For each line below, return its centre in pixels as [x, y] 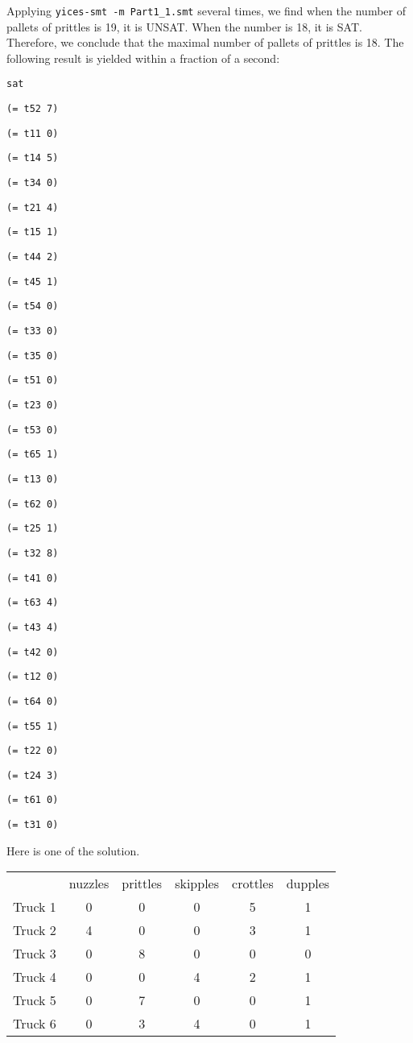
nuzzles [89, 884]
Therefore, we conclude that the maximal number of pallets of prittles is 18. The [205, 42]
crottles [253, 884]
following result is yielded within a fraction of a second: [143, 58]
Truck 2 [35, 930]
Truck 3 [35, 954]
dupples [308, 884]
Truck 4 [35, 977]
